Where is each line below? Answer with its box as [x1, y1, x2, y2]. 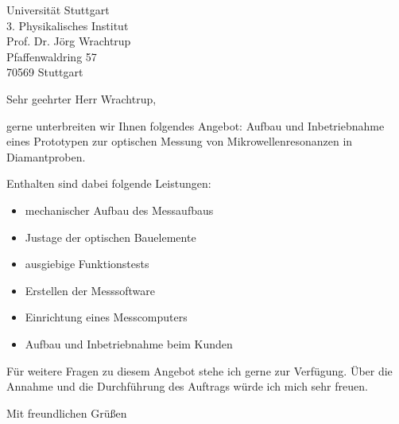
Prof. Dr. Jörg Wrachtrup [6, 33, 131, 49]
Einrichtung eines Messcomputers [25, 309, 188, 325]
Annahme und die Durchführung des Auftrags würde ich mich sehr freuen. [6, 378, 368, 395]
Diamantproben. [6, 148, 86, 165]
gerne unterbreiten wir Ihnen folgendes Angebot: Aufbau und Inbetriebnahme [6, 117, 385, 134]
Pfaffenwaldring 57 [6, 48, 97, 64]
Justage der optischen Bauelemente [25, 228, 196, 245]
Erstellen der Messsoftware [25, 282, 155, 298]
